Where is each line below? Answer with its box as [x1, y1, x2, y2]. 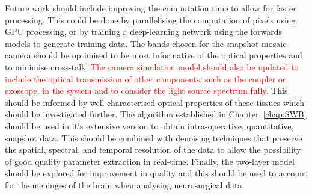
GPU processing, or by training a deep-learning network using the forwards [5, 25, 282, 38]
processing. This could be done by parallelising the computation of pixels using [5, 13, 296, 26]
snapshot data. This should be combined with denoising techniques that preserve [5, 131, 302, 144]
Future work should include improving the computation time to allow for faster [5, 2, 296, 14]
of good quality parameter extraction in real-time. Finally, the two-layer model [5, 155, 295, 167]
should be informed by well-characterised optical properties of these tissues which [5, 96, 305, 108]
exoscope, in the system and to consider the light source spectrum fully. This [5, 84, 288, 97]
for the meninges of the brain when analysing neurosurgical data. [5, 178, 245, 191]
